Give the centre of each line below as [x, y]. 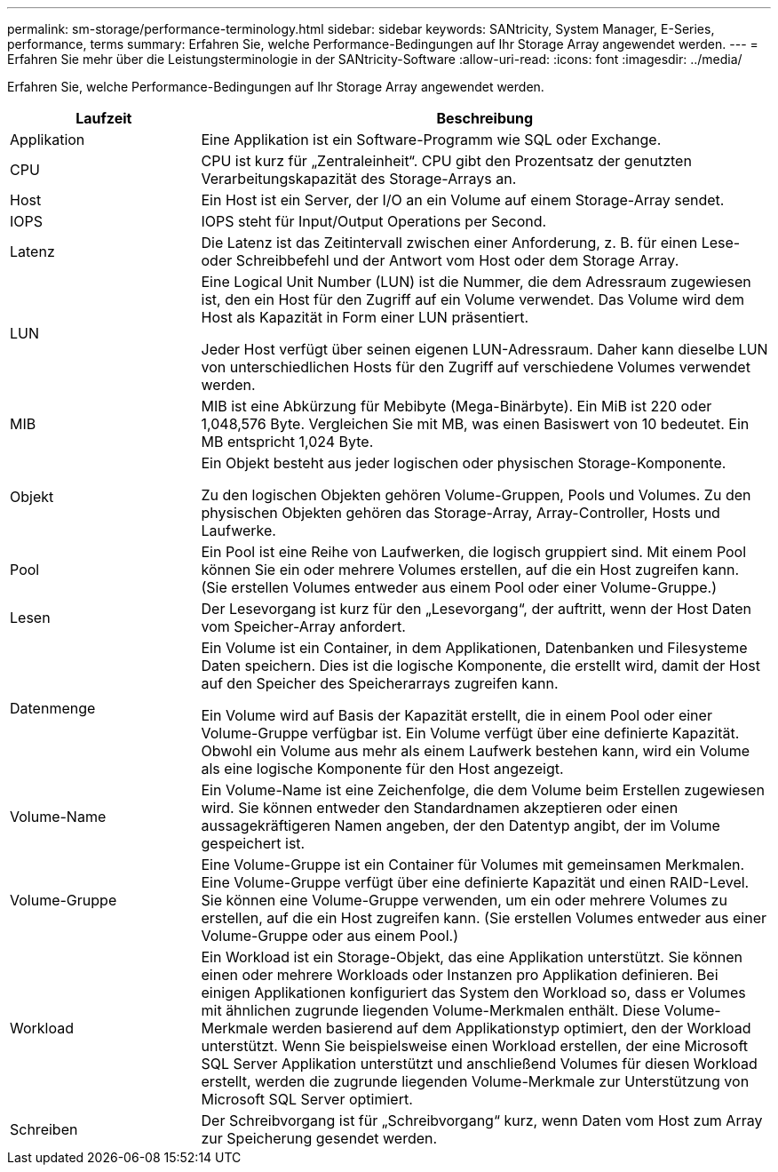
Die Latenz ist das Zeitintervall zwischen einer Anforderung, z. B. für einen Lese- [471, 243]
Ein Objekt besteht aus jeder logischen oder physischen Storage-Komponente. [464, 463]
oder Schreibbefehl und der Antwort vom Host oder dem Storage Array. [440, 260]
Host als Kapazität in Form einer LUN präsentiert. [365, 317]
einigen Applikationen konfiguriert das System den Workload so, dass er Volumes [473, 993]
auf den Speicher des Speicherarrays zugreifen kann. [380, 683]
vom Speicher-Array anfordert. [303, 626]
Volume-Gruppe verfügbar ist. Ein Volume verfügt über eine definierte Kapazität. [470, 733]
